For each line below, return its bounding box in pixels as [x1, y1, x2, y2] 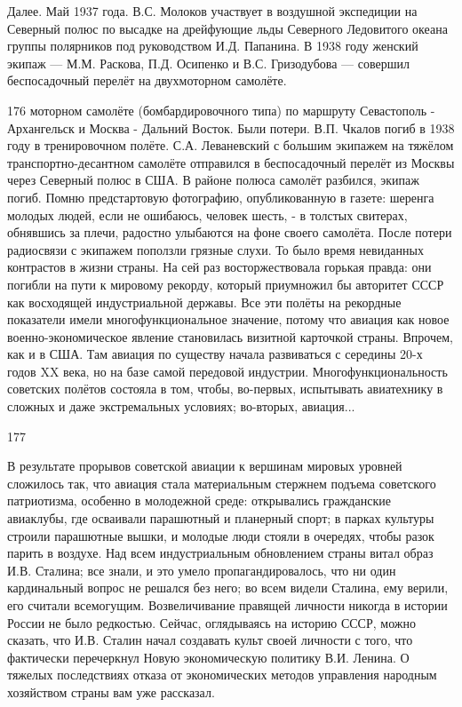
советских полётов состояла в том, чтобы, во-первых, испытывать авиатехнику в [7, 379, 443, 398]
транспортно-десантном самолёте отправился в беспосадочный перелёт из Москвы [7, 153, 455, 171]
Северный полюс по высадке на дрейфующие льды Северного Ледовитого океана [7, 19, 448, 37]
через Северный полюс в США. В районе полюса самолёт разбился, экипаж [7, 171, 419, 189]
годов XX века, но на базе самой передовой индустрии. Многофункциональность [7, 361, 448, 380]
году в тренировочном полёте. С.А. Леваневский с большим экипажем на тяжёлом [7, 136, 454, 155]
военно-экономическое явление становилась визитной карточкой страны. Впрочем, [7, 327, 453, 346]
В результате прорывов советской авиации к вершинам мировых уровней [7, 457, 402, 475]
